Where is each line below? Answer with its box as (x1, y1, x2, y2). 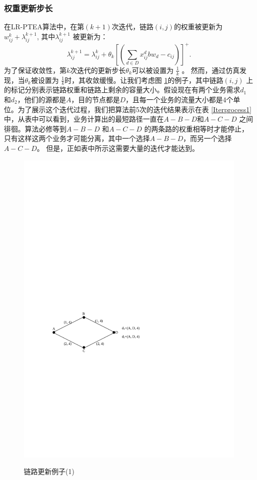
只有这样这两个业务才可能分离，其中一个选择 (4, 133, 150, 143)
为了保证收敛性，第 (4, 65, 66, 75)
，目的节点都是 (71, 94, 120, 104)
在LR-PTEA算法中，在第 (4, 21, 84, 32)
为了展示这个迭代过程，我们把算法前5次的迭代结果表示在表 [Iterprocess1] (17, 104, 252, 114)
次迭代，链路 (112, 21, 154, 32)
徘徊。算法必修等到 (4, 123, 66, 134)
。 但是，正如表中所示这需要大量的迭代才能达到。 (37, 142, 199, 153)
